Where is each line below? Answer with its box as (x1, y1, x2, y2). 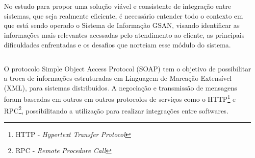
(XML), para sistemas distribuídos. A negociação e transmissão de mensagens (4, 82, 237, 92)
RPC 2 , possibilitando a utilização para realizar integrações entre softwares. (4, 104, 229, 115)
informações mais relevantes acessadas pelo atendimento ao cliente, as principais (4, 29, 245, 40)
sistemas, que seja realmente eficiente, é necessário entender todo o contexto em (4, 10, 243, 21)
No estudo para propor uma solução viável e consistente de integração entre (4, 1, 231, 11)
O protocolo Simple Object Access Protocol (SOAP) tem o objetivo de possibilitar (4, 63, 251, 73)
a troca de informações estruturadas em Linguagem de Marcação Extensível (4, 73, 232, 83)
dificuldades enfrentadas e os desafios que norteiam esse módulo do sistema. (4, 39, 231, 49)
